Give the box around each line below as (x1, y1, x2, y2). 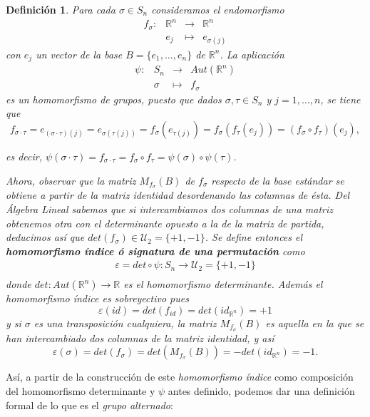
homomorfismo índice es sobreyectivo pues (6, 291, 189, 306)
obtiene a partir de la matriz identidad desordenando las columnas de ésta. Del (6, 187, 350, 202)
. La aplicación (220, 46, 284, 61)
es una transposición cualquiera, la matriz (34, 316, 217, 331)
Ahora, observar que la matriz (6, 173, 136, 187)
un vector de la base (36, 46, 123, 61)
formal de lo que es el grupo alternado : (6, 397, 173, 412)
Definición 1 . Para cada (6, 2, 115, 16)
